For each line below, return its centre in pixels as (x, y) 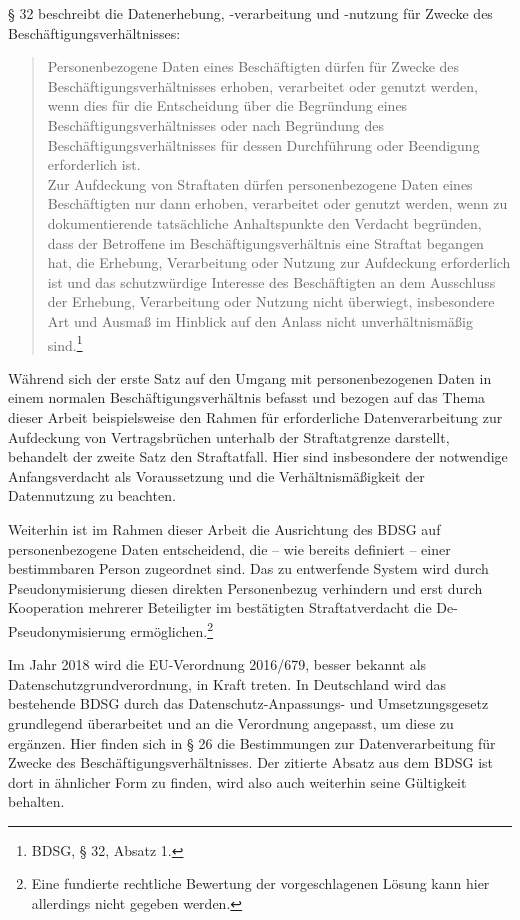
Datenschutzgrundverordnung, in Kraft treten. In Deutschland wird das (227, 683)
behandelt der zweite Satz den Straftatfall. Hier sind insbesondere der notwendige (258, 456)
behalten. (36, 801)
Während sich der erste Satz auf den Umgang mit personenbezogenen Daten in (250, 377)
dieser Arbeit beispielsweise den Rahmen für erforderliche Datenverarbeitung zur (255, 416)
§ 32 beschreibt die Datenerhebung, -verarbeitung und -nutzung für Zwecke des (250, 13)
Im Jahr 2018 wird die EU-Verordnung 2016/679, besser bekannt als (217, 664)
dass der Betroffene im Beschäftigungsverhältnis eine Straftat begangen (265, 242)
